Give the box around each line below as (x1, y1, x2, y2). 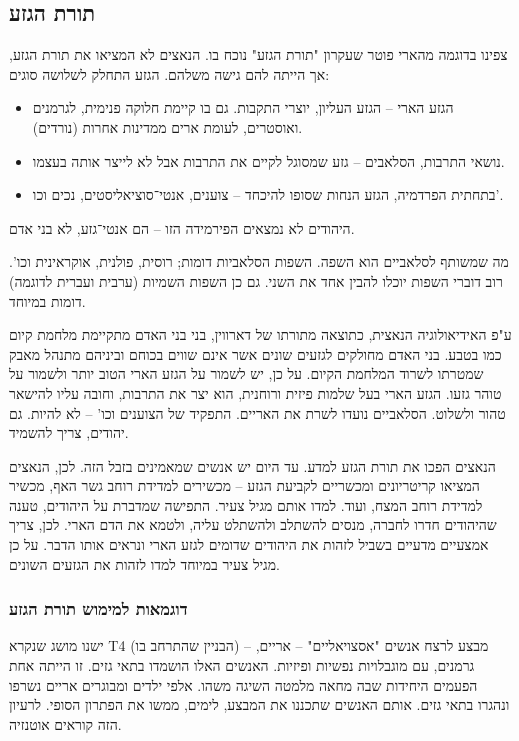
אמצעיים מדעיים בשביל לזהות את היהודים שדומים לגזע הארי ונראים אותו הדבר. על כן (9, 534, 489, 555)
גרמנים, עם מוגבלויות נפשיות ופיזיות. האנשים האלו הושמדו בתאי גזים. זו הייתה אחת (9, 655, 475, 676)
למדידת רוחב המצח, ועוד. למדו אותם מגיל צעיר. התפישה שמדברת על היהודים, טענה (9, 494, 483, 515)
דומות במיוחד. (9, 290, 86, 311)
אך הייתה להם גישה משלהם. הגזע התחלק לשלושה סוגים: (9, 63, 330, 84)
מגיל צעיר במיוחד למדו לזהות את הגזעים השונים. (9, 553, 280, 574)
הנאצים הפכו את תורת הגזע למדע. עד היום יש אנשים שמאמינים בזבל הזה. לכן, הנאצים (9, 455, 496, 476)
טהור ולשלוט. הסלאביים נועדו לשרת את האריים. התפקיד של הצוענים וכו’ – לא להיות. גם (9, 402, 506, 423)
